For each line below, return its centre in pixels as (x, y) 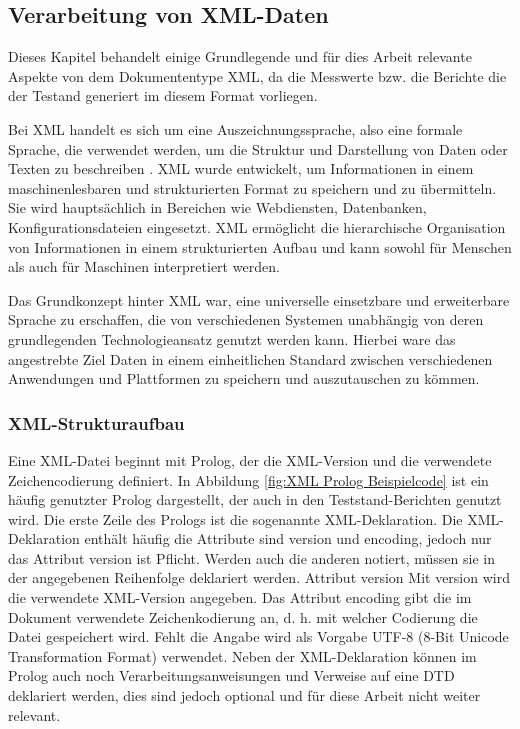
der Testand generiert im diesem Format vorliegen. (163, 95)
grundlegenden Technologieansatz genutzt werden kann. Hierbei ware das (232, 338)
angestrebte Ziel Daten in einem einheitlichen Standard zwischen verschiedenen (250, 358)
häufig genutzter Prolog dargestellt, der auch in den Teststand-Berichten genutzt (255, 499)
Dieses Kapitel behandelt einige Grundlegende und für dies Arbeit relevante (240, 56)
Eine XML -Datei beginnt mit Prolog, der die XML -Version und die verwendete (250, 459)
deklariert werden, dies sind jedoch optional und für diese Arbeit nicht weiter (244, 695)
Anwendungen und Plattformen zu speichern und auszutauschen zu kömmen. (244, 378)
